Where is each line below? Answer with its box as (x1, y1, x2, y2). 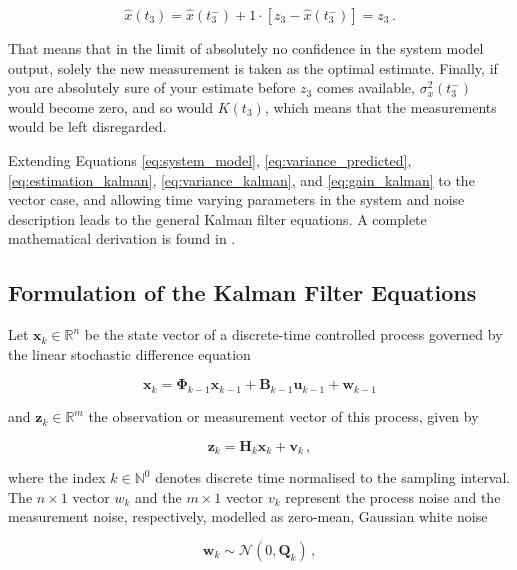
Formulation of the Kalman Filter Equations (8, 277, 477, 308)
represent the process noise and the (285, 486, 501, 507)
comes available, (316, 77, 415, 98)
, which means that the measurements (264, 96, 497, 117)
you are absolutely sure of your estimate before (8, 77, 296, 98)
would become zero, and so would (8, 96, 214, 117)
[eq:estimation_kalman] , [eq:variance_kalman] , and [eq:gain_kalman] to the (8, 169, 475, 190)
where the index (8, 467, 106, 488)
